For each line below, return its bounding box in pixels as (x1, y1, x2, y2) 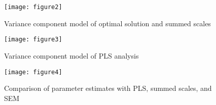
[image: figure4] (4, 68, 62, 76)
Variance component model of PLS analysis (4, 50, 139, 61)
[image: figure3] (4, 36, 62, 43)
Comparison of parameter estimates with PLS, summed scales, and (4, 83, 212, 93)
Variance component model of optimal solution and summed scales (4, 18, 211, 28)
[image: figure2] (4, 4, 62, 11)
